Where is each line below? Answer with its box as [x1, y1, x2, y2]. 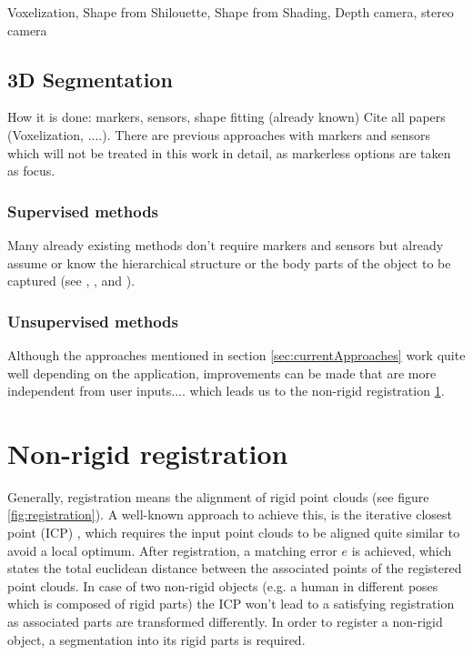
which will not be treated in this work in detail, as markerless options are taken [7, 143, 451, 162]
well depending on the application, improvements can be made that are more [7, 363, 437, 382]
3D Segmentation [7, 65, 173, 93]
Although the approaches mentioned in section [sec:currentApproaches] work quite [7, 345, 466, 364]
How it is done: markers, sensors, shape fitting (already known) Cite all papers [7, 107, 446, 126]
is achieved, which [351, 540, 452, 559]
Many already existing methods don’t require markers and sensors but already [7, 235, 444, 254]
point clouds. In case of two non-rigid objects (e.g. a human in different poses [7, 576, 438, 595]
